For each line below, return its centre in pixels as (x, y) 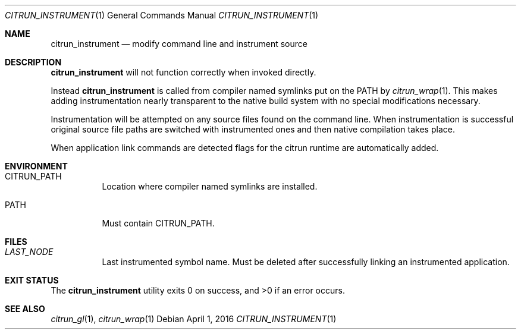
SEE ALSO (25, 309)
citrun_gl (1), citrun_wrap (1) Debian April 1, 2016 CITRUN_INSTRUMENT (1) (194, 319)
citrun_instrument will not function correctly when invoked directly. (183, 72)
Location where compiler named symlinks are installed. (210, 186)
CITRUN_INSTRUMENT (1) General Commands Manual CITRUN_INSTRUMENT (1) (162, 15)
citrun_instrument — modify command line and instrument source (179, 44)
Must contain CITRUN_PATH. (158, 223)
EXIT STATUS (32, 280)
